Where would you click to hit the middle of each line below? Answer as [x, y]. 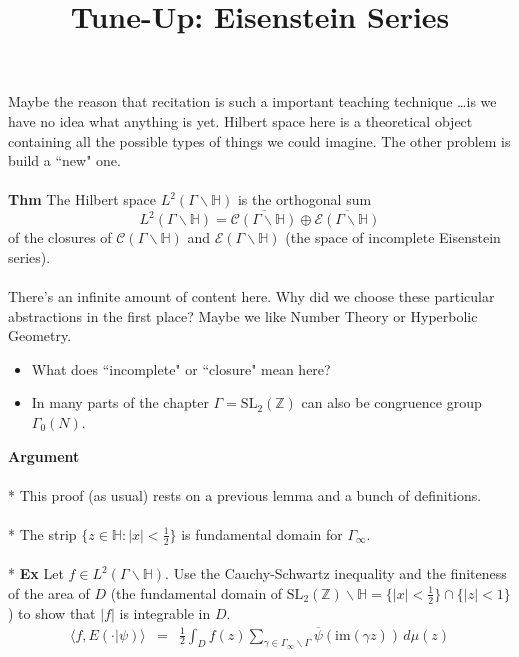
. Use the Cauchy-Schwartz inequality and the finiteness [336, 573]
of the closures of [60, 237]
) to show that [52, 612]
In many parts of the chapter [120, 402]
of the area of [49, 592]
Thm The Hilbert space [82, 199]
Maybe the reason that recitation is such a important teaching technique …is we [252, 101]
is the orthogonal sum [304, 199]
